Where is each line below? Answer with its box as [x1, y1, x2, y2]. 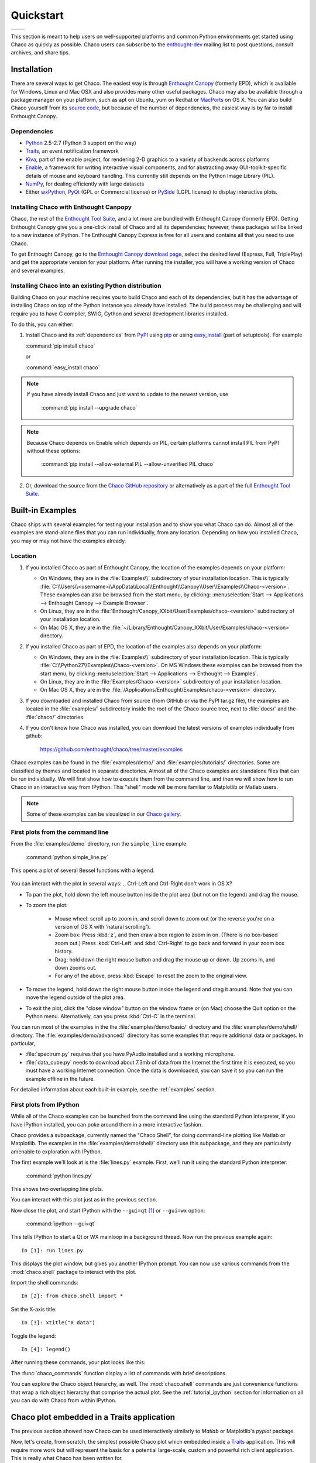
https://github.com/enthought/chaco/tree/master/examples [40, 746, 183, 753]
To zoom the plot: [25, 902, 68, 909]
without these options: [26, 447, 81, 454]
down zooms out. [54, 964, 97, 971]
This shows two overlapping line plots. [11, 1185, 104, 1192]
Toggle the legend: [11, 1332, 57, 1340]
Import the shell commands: [11, 1279, 78, 1286]
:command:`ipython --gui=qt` [25, 1220, 96, 1227]
